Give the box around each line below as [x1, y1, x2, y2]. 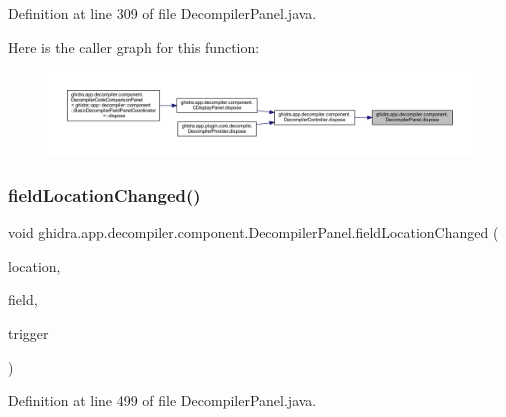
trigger [8, 323, 49, 344]
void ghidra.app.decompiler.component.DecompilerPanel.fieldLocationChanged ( [8, 222, 499, 243]
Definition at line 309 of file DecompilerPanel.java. [8, 3, 317, 23]
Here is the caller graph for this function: [8, 36, 260, 57]
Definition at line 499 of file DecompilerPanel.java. [8, 390, 317, 411]
